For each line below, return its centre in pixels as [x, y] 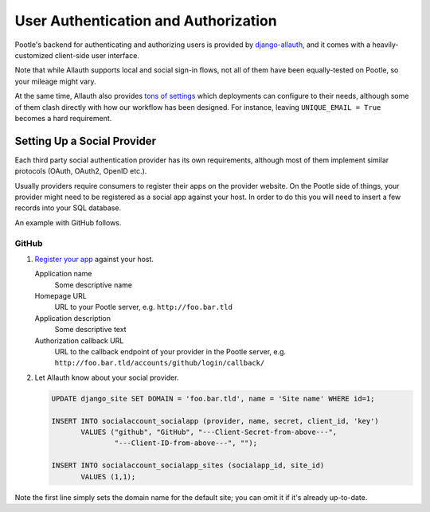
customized [34, 55]
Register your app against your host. [94, 259]
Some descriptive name [94, 285]
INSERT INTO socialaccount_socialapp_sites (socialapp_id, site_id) [188, 465]
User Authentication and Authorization [146, 21]
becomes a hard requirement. [63, 118]
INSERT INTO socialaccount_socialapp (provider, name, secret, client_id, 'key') [215, 421]
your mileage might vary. [55, 81]
